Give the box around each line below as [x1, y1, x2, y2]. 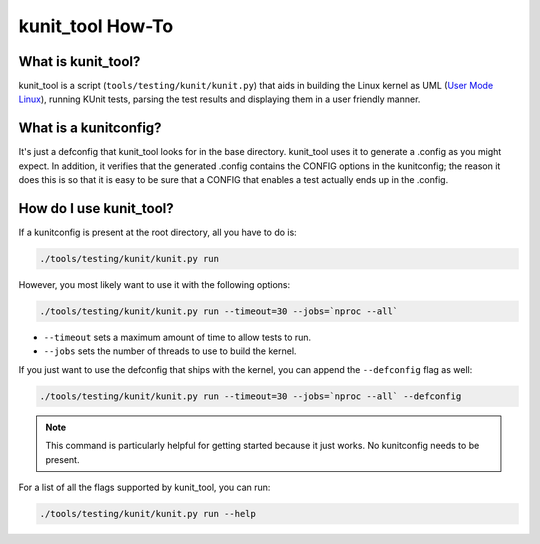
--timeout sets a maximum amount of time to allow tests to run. [43, 331, 312, 343]
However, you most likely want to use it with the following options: [18, 279, 291, 291]
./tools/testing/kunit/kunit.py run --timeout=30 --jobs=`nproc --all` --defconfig [39, 390, 462, 402]
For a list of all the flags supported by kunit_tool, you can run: [18, 481, 271, 493]
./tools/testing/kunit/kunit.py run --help [39, 508, 257, 519]
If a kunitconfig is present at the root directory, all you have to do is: [18, 226, 297, 239]
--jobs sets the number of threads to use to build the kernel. [43, 345, 297, 357]
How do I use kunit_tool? [18, 200, 174, 217]
